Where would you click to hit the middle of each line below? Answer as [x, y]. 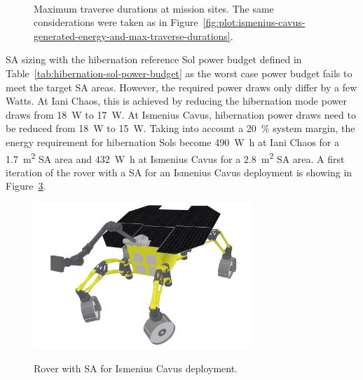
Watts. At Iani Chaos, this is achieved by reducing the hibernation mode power [176, 101]
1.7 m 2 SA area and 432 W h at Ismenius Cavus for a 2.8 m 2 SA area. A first [175, 157]
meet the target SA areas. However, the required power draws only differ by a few [181, 87]
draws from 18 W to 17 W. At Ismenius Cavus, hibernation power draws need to [181, 114]
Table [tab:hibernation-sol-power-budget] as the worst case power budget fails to [179, 73]
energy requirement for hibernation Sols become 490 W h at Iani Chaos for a [173, 142]
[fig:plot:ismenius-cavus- [254, 22]
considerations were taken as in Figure [116, 22]
